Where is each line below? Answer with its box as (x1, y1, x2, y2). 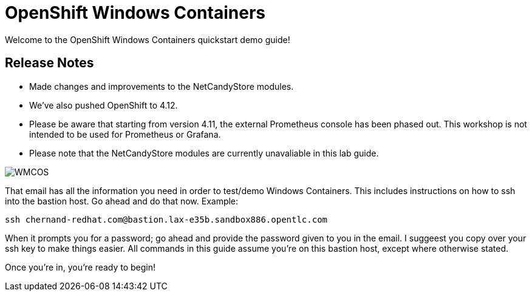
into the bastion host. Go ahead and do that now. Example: (5, 195, 239, 206)
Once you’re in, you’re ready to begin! (5, 261, 156, 272)
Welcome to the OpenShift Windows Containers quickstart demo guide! (5, 34, 290, 45)
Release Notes (5, 55, 94, 71)
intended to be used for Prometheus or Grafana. (29, 129, 221, 140)
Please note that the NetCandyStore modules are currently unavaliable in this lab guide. (29, 147, 379, 158)
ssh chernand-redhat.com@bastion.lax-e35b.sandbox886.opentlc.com (5, 214, 328, 224)
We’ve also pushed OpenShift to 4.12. (29, 99, 178, 110)
